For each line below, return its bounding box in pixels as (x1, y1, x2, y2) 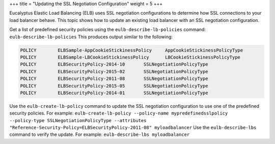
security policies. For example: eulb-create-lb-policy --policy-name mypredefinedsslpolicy (9, 110, 228, 117)
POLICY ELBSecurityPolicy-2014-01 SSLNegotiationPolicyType (20, 90, 208, 96)
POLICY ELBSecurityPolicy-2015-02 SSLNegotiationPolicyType (20, 69, 208, 74)
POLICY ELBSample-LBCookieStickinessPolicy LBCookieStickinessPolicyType (20, 54, 240, 60)
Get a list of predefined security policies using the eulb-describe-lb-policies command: (9, 26, 206, 33)
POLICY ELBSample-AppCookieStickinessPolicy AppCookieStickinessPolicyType (20, 47, 243, 53)
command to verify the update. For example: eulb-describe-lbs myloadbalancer (9, 131, 190, 137)
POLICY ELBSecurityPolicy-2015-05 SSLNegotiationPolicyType (20, 83, 208, 89)
